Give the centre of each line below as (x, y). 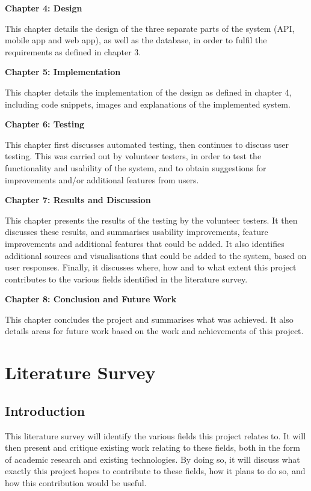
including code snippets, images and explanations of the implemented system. (148, 104)
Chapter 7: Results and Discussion (78, 200)
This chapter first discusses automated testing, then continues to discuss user (147, 144)
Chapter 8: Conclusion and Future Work (91, 299)
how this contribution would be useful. (76, 483)
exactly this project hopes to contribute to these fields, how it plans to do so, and (155, 471)
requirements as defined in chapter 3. (73, 51)
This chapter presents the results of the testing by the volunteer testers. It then (151, 220)
